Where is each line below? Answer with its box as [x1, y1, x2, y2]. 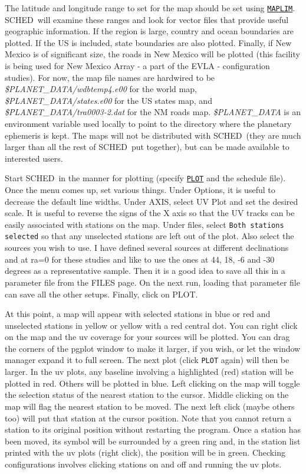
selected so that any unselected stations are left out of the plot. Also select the [5, 230, 294, 242]
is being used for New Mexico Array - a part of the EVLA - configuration [5, 60, 270, 72]
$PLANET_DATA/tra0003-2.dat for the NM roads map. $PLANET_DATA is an [5, 106, 301, 118]
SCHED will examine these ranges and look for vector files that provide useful [5, 13, 289, 25]
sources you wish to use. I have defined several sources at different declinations [5, 241, 289, 254]
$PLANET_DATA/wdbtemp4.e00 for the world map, [5, 83, 197, 95]
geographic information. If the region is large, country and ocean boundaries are [5, 25, 294, 37]
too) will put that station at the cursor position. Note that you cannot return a [5, 411, 292, 424]
